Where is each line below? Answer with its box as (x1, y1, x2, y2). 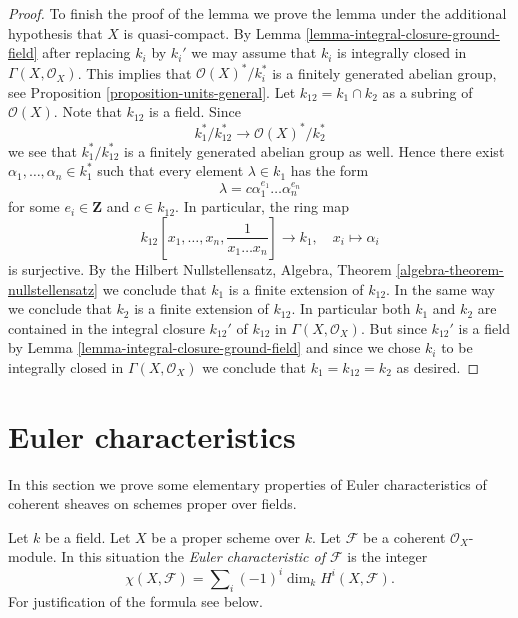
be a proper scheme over (151, 526, 301, 547)
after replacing (42, 42, 131, 63)
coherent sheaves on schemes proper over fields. (8, 493, 297, 514)
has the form (290, 160, 369, 181)
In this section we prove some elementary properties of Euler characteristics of (8, 473, 487, 494)
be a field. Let (45, 526, 131, 547)
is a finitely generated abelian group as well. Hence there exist (124, 140, 505, 161)
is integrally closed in (337, 42, 467, 63)
